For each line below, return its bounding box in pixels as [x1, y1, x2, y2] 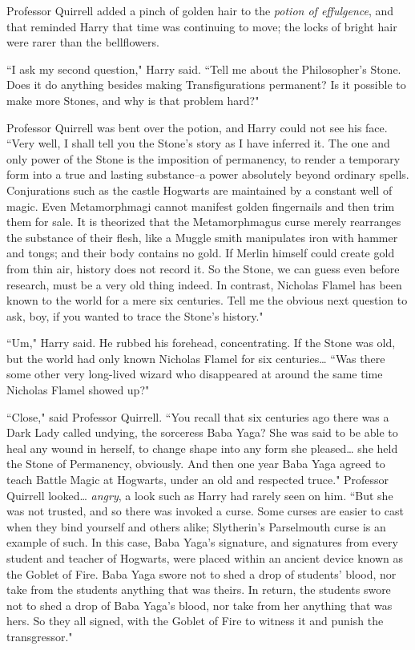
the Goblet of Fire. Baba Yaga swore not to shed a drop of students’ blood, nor [6, 565, 397, 582]
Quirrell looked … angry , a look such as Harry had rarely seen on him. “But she [6, 486, 393, 503]
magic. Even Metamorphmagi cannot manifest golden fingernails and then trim [6, 197, 395, 214]
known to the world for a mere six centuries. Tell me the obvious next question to [6, 292, 408, 309]
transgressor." [6, 628, 73, 644]
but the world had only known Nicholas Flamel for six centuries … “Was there [6, 349, 385, 366]
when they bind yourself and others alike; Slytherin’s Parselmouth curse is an [6, 518, 386, 535]
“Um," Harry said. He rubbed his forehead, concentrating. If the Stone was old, [6, 334, 396, 351]
